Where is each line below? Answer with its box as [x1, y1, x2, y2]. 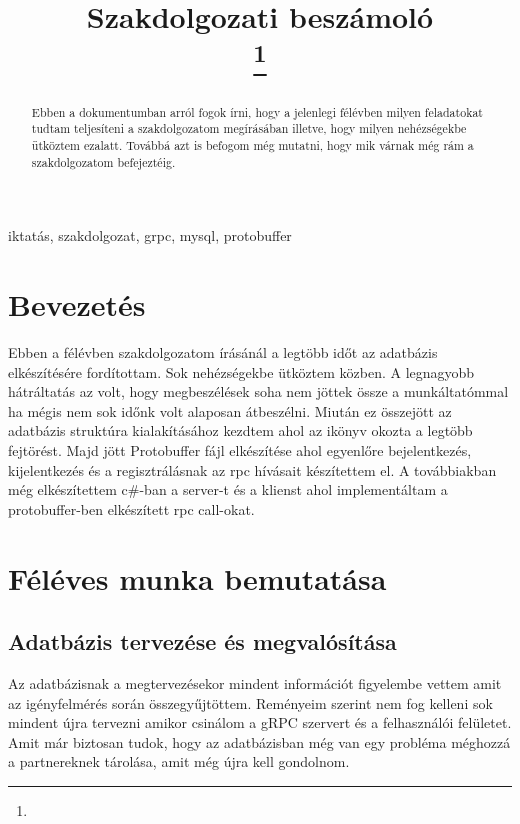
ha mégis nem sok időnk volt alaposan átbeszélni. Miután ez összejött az [8, 400, 452, 421]
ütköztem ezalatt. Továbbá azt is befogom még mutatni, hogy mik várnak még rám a [31, 137, 474, 153]
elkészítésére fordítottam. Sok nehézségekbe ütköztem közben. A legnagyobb [8, 361, 475, 382]
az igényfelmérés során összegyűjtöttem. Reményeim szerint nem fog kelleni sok [8, 692, 493, 713]
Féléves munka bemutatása [8, 557, 387, 598]
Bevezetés [8, 284, 146, 325]
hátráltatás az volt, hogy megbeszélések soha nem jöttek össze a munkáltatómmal [8, 381, 509, 402]
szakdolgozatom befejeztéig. [31, 153, 176, 170]
